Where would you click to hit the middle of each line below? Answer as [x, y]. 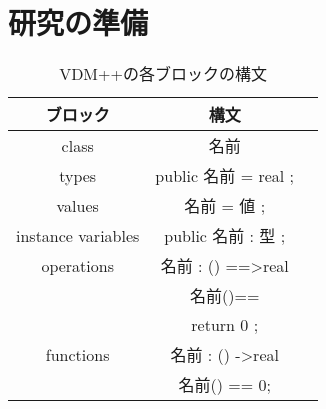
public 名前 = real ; [225, 176]
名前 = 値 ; [225, 206]
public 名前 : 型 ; [225, 236]
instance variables [78, 235]
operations [77, 265]
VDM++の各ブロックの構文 [163, 74]
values [77, 205]
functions [77, 354]
